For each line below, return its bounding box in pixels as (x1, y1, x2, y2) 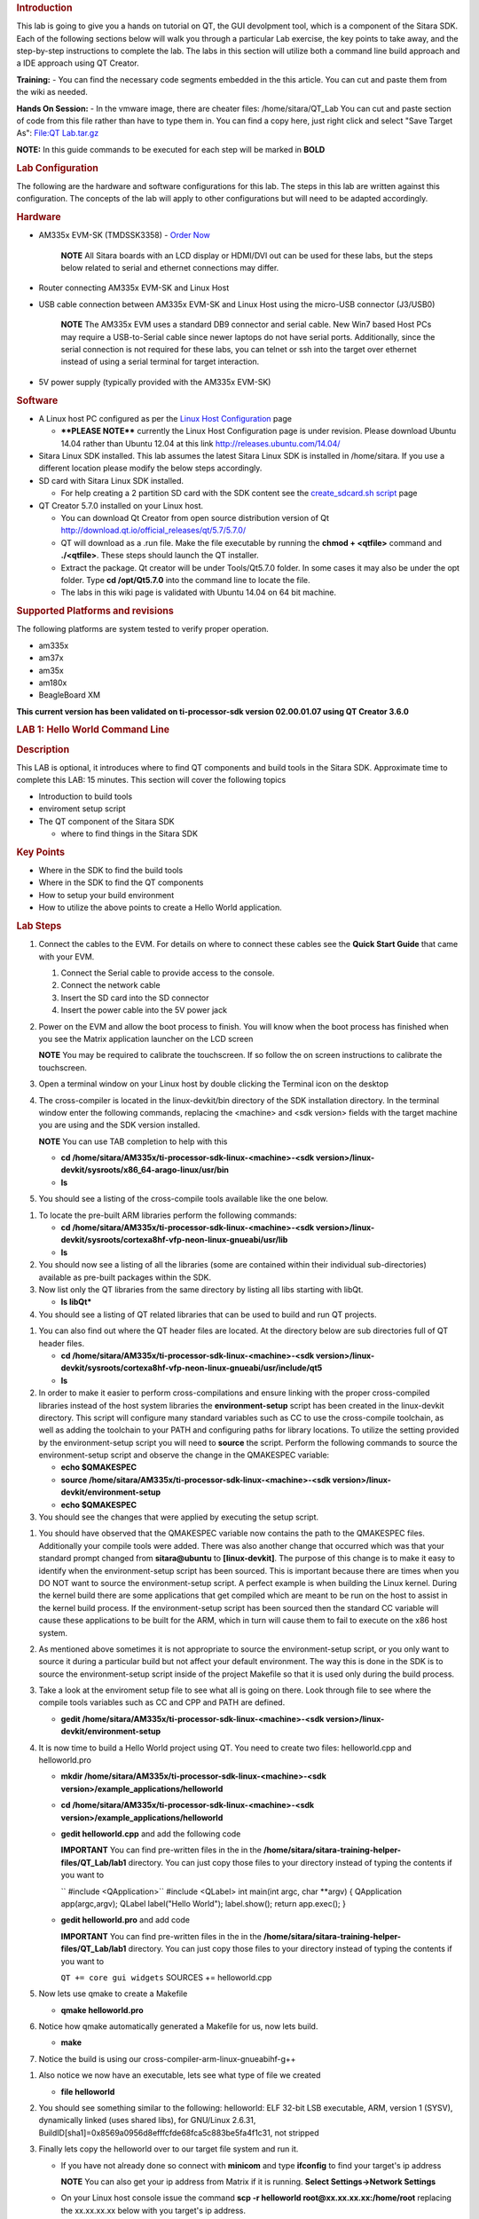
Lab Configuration (16, 162, 99, 174)
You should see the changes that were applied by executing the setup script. (38, 1512, 319, 1522)
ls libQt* (60, 1297, 92, 1307)
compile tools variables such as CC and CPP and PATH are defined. (38, 1697, 286, 1708)
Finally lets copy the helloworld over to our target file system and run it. (38, 2144, 299, 2154)
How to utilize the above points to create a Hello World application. (38, 902, 283, 913)
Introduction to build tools (38, 791, 133, 802)
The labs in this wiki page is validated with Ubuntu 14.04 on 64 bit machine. (60, 587, 337, 598)
